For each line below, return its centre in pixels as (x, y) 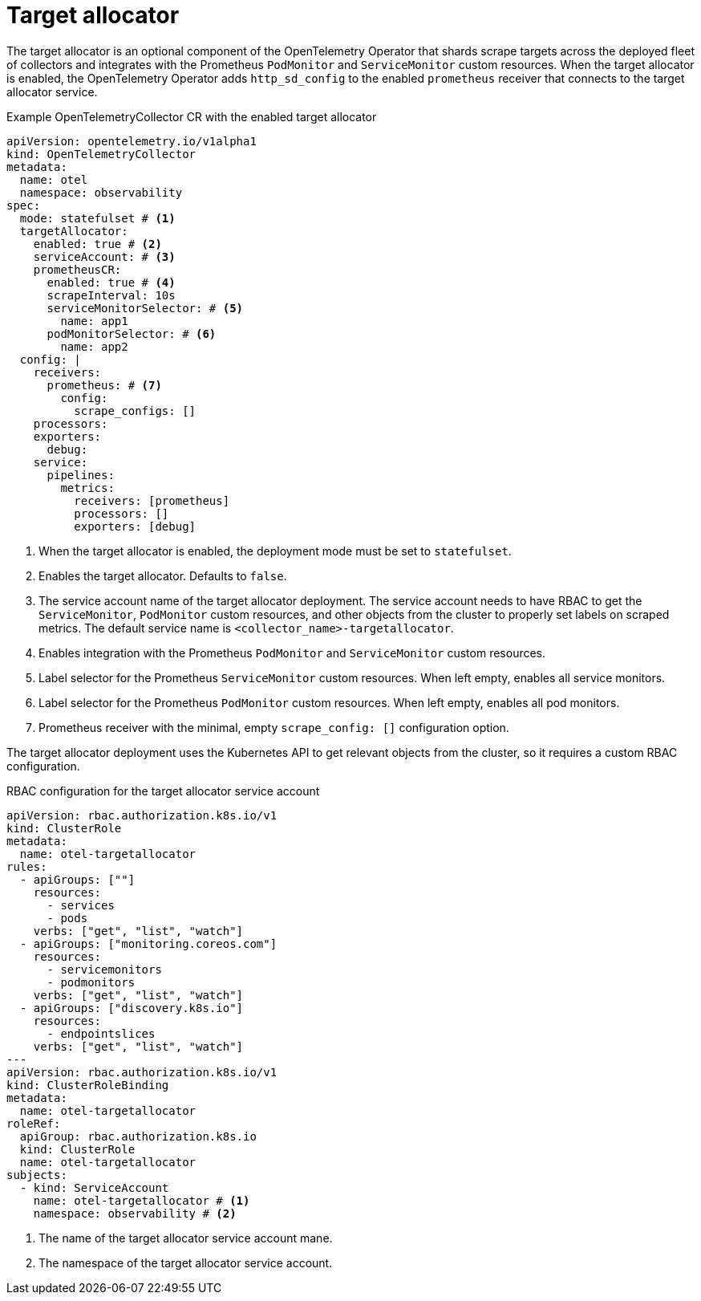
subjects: (37, 1175)
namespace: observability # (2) (135, 1213)
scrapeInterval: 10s (111, 295)
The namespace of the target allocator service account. (186, 1262)
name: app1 (94, 321)
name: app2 (94, 346)
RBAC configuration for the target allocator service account (163, 791)
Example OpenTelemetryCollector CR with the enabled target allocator (192, 116)
